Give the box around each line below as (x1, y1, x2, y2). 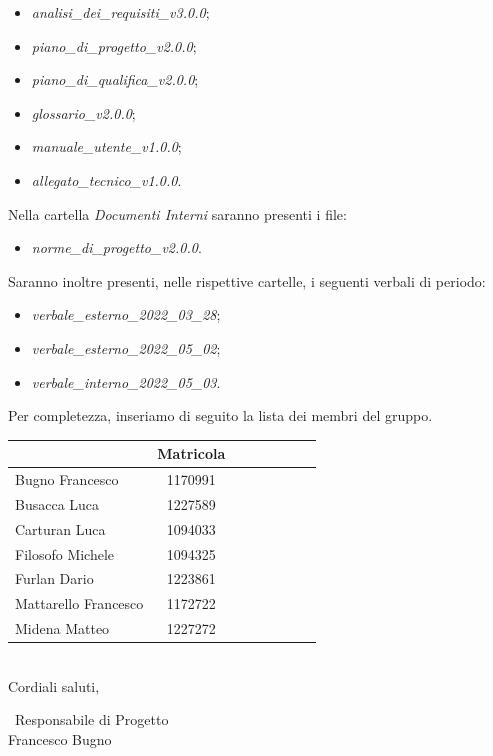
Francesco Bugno (8, 729, 112, 749)
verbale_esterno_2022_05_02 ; (31, 337, 221, 358)
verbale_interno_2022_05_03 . (31, 371, 221, 392)
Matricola (157, 443, 226, 464)
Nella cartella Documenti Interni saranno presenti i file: (8, 203, 347, 224)
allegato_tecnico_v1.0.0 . (31, 169, 182, 190)
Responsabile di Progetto (14, 709, 169, 730)
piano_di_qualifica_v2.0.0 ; (31, 69, 199, 90)
